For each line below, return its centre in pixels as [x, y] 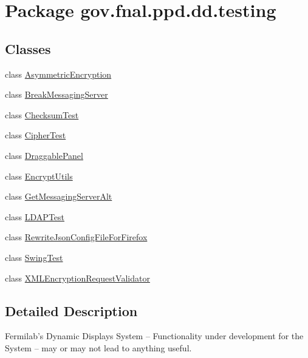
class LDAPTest [35, 216]
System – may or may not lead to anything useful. [98, 347]
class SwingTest [34, 257]
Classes [28, 48]
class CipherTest [36, 135]
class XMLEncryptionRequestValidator [77, 278]
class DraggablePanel [44, 155]
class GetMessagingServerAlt [59, 196]
